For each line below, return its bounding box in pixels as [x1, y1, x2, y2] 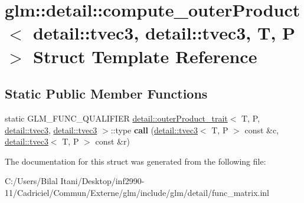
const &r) [95, 135, 130, 148]
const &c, [244, 123, 279, 136]
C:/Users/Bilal [5, 175, 58, 187]
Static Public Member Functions [5, 84, 208, 103]
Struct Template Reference [33, 44, 257, 68]
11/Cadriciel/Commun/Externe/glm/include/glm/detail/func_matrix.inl [5, 186, 269, 198]
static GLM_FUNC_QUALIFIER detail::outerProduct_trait [5, 112, 228, 124]
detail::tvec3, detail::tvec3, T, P [33, 21, 296, 45]
